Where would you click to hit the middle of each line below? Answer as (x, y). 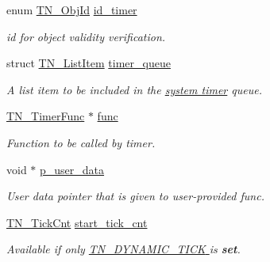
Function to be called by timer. (81, 142)
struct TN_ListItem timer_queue (89, 63)
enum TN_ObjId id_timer (72, 9)
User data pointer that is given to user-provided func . (135, 196)
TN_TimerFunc (46, 116)
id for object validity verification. (86, 36)
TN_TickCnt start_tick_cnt (77, 222)
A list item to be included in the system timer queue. (134, 89)
